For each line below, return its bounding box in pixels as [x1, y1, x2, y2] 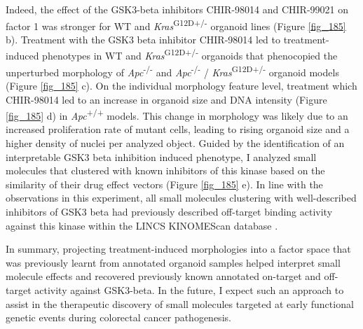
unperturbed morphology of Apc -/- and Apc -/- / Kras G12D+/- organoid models [6, 62, 339, 79]
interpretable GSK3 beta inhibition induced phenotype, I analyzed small [6, 149, 317, 164]
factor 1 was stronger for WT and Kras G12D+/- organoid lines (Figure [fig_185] [6, 16, 346, 33]
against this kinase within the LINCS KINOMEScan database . [6, 218, 278, 232]
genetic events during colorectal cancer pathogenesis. [6, 310, 231, 325]
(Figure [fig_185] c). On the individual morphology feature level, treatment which [6, 78, 357, 92]
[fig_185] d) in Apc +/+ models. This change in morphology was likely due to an [6, 106, 348, 122]
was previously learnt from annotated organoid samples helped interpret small [6, 255, 341, 269]
